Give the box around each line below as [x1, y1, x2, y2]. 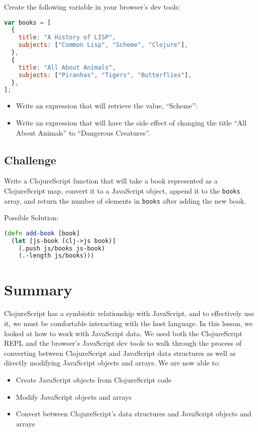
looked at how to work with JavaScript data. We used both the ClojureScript [4, 328, 242, 338]
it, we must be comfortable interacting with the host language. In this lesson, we [4, 318, 253, 329]
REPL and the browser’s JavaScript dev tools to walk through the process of [4, 338, 241, 348]
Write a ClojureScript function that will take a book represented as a [4, 175, 218, 186]
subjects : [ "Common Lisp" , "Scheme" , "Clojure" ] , [18, 41, 188, 49]
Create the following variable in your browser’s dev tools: [4, 2, 180, 12]
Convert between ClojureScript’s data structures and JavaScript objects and [16, 408, 251, 419]
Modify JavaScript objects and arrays [16, 391, 132, 402]
